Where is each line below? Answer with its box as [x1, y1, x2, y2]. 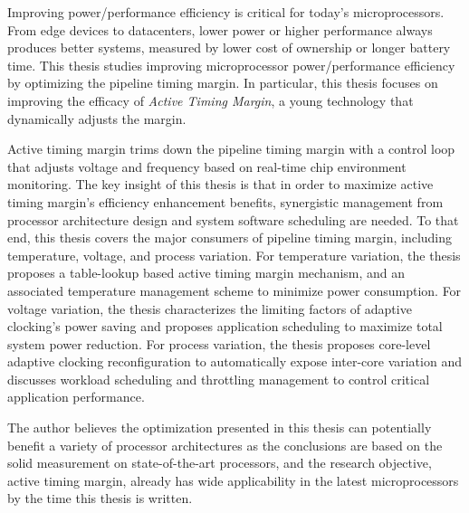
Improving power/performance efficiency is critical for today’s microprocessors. [7, 3, 445, 21]
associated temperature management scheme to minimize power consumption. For [7, 280, 462, 299]
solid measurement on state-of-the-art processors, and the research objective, [7, 453, 432, 472]
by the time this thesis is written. [7, 489, 193, 508]
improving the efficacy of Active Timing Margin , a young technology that [7, 90, 414, 109]
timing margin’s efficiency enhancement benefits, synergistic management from [7, 192, 444, 211]
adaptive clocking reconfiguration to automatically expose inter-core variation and [7, 352, 462, 371]
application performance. [7, 387, 145, 406]
